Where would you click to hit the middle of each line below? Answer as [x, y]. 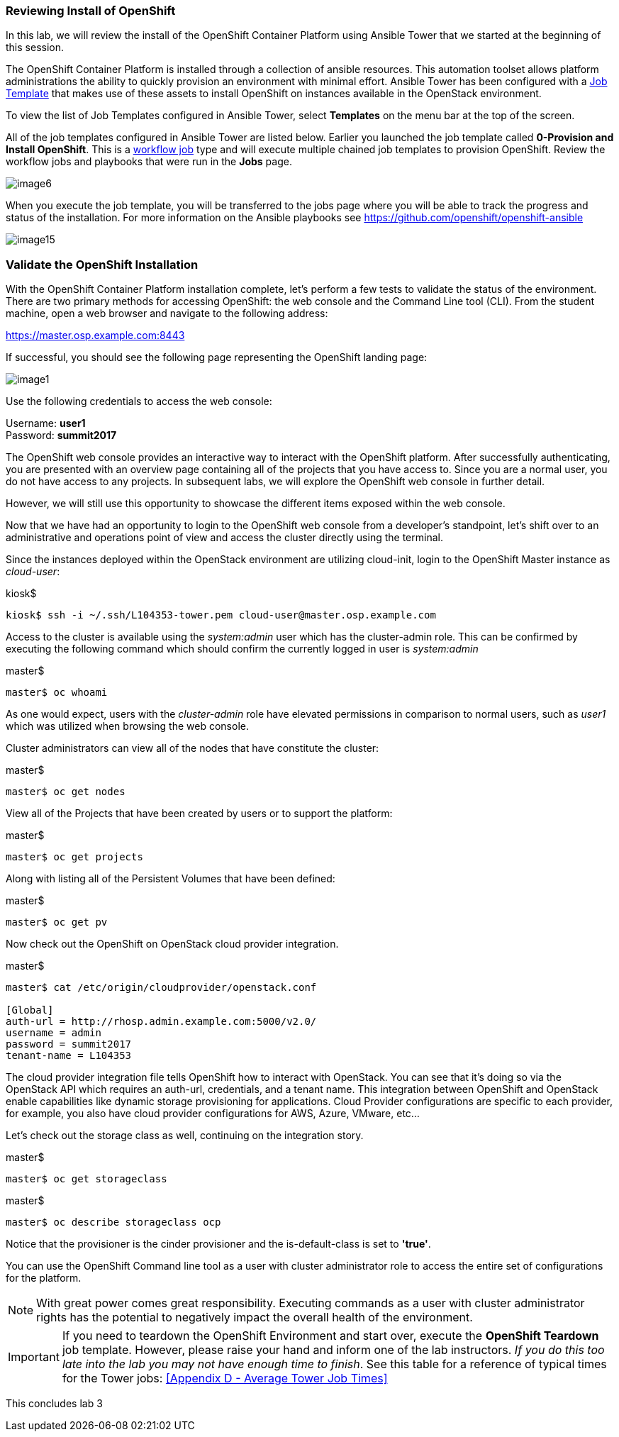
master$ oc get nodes [66, 792]
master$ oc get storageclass [87, 1179]
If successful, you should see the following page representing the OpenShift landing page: [217, 357]
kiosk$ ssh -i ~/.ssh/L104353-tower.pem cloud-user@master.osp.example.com [221, 615]
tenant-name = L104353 [69, 1056]
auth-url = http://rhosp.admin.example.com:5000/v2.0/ [161, 1022]
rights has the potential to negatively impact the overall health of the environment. [255, 1317]
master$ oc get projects [74, 857]
